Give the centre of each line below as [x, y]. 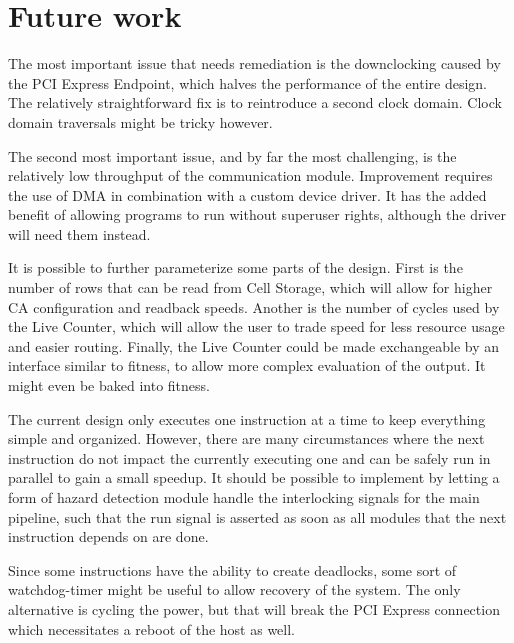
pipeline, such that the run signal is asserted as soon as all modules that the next [257, 516]
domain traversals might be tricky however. [140, 121]
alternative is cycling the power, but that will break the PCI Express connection [254, 608]
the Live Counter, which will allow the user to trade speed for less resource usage [256, 326]
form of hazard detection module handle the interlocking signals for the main [244, 497]
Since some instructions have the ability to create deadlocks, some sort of [232, 569]
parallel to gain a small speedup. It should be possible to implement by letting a [254, 477]
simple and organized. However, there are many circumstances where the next [246, 438]
